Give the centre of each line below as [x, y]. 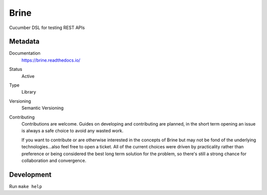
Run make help [25, 186]
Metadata [24, 42]
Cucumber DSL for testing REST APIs [47, 28]
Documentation [25, 53]
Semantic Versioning [43, 108]
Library [29, 92]
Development [30, 175]
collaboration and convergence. [54, 161]
